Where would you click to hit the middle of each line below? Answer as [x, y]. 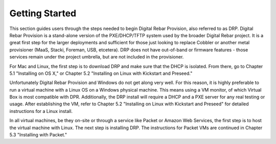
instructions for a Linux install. [41, 111]
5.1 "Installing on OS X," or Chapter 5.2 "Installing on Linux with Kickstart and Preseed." [101, 73]
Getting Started [43, 13]
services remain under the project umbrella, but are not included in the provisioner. [97, 57]
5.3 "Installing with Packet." [38, 135]
